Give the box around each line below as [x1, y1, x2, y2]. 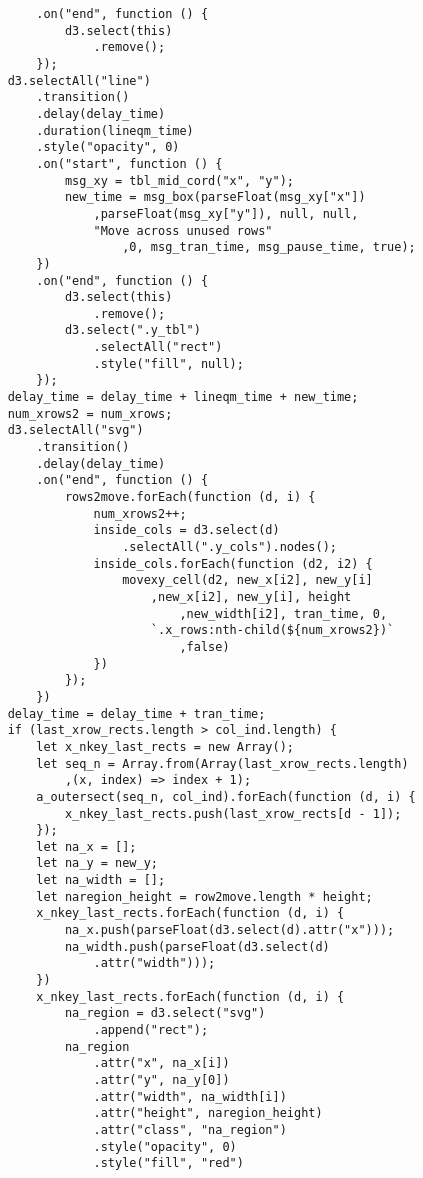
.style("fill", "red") [93, 1156, 244, 1171]
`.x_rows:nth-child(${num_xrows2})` [150, 623, 395, 638]
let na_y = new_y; [36, 856, 158, 871]
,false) [179, 639, 230, 654]
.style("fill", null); [93, 356, 244, 371]
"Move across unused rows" [93, 223, 273, 238]
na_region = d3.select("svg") [64, 1006, 266, 1021]
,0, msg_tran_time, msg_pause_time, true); [122, 240, 416, 255]
